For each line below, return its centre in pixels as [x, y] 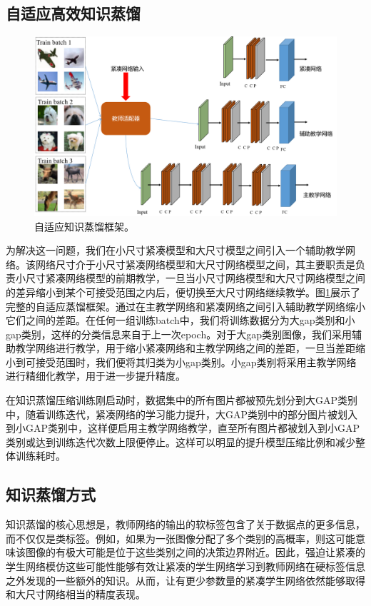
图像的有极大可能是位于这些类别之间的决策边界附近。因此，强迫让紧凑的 [195, 552]
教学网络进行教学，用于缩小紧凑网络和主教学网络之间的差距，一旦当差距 [185, 348]
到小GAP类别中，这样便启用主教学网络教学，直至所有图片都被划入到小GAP [183, 428]
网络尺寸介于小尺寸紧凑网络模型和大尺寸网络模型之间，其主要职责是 [195, 264]
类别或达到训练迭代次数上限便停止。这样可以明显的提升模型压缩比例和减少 [181, 441]
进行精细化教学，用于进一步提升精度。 [96, 376]
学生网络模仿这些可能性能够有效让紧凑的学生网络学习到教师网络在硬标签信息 [185, 566]
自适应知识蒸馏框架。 [84, 226]
